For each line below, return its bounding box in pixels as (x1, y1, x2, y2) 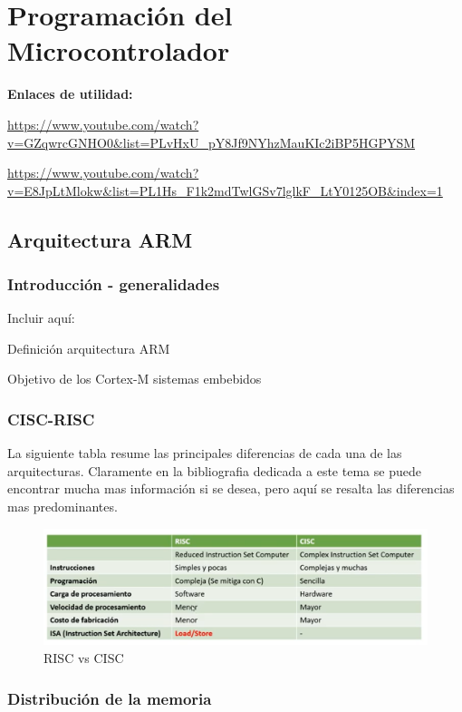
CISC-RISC (7, 407, 95, 430)
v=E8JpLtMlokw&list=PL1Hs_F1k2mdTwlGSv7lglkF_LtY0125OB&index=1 (7, 180, 443, 200)
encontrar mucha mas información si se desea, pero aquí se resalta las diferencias (7, 479, 455, 498)
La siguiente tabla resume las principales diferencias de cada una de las (7, 444, 402, 463)
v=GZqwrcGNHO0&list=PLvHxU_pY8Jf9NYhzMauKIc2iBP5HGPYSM (7, 132, 416, 151)
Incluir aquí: (7, 308, 75, 327)
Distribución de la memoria (7, 687, 212, 709)
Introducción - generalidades (7, 272, 220, 295)
